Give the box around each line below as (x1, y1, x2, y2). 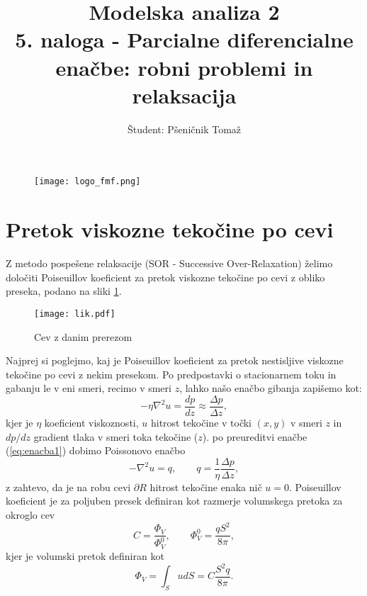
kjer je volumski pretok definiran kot (6, 548, 164, 563)
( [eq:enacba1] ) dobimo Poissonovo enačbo (6, 443, 186, 458)
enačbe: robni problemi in (55, 52, 313, 81)
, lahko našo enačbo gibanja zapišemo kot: (179, 381, 362, 395)
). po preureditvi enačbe (202, 429, 307, 444)
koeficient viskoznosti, (44, 415, 139, 429)
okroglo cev (6, 507, 55, 522)
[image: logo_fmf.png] (34, 176, 141, 187)
